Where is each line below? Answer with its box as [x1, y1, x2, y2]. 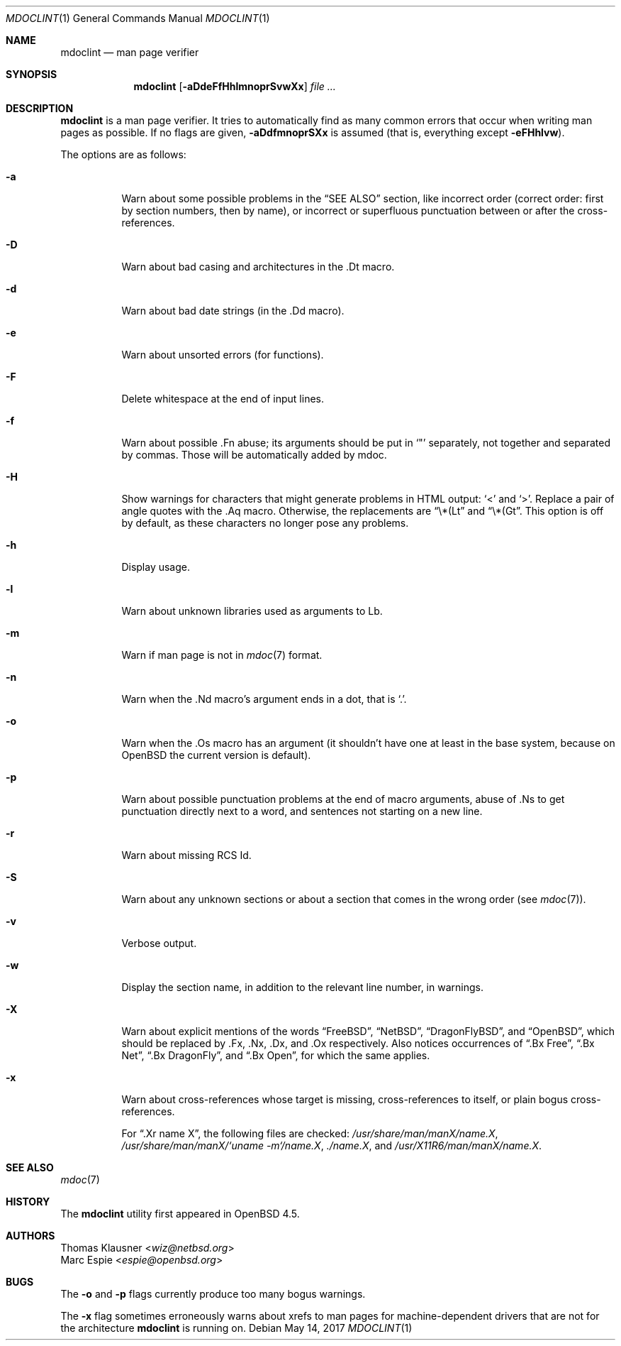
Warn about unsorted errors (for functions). [121, 349, 324, 361]
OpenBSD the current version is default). [121, 749, 311, 761]
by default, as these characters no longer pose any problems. [121, 517, 409, 529]
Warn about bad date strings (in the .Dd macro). [121, 305, 345, 317]
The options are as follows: [60, 148, 186, 160]
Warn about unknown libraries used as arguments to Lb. [121, 605, 383, 617]
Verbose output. [121, 937, 197, 949]
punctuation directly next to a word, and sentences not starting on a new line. [121, 805, 483, 817]
